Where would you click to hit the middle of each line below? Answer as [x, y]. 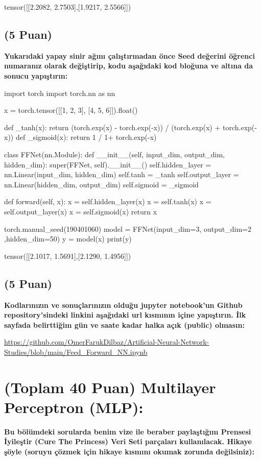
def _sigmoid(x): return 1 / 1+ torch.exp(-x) [86, 137]
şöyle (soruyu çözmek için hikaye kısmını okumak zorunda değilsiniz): [129, 451]
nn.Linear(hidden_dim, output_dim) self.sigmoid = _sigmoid [101, 184]
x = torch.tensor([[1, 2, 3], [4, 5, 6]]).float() [71, 110]
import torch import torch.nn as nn [60, 93]
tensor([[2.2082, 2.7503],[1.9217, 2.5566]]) [68, 7]
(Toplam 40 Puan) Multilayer [110, 387]
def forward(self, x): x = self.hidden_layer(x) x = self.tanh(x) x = [108, 201]
